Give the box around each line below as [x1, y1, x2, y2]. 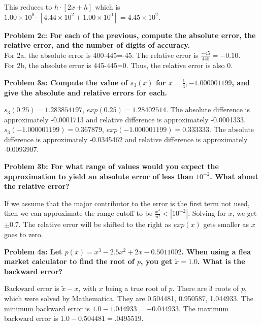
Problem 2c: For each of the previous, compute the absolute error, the [4, 29, 256, 40]
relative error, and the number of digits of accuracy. [4, 40, 190, 50]
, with [78, 283, 97, 294]
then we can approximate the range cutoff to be [4, 208, 153, 218]
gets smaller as [203, 219, 249, 230]
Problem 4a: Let [4, 246, 62, 256]
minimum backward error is [4, 303, 90, 313]
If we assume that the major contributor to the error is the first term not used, [4, 198, 250, 208]
